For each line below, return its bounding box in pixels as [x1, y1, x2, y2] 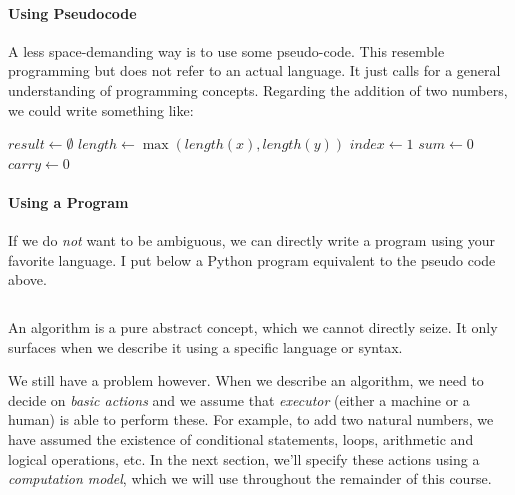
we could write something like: [8, 99, 194, 120]
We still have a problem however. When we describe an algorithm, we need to [8, 370, 484, 391]
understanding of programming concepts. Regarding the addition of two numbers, [8, 79, 508, 100]
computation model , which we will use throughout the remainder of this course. [8, 468, 492, 489]
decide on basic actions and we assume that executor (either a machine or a [8, 389, 470, 410]
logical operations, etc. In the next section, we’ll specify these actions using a [8, 448, 480, 469]
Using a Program [8, 191, 129, 212]
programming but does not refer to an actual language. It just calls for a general [8, 60, 501, 81]
